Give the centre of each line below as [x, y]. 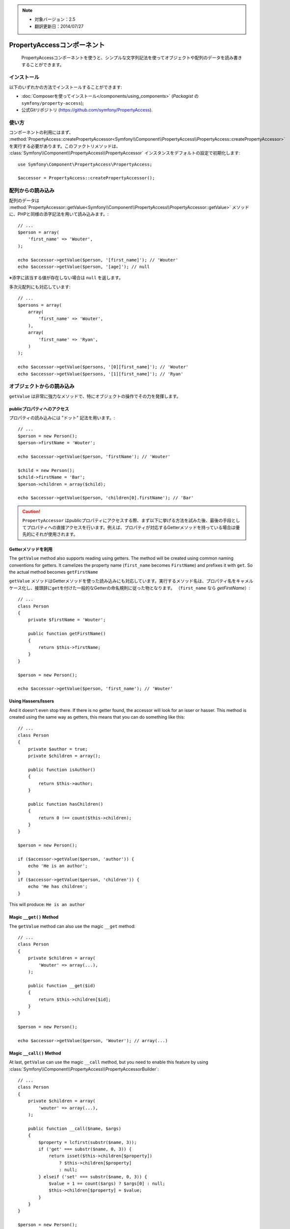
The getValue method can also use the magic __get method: [72, 926]
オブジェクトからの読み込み [42, 386]
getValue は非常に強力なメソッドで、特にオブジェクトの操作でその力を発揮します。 [95, 396]
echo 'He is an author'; [58, 866]
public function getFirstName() [67, 634]
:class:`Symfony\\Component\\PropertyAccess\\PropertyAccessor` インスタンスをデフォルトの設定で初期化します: [125, 153]
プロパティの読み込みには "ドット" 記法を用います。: [62, 418]
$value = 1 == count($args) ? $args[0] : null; [107, 1183]
